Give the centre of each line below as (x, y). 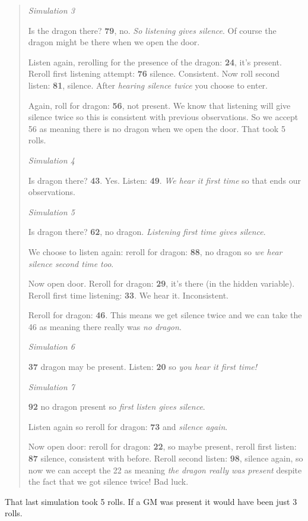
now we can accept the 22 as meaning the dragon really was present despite (165, 470)
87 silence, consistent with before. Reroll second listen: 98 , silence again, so (166, 458)
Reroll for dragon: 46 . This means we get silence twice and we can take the (165, 315)
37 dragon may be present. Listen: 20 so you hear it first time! (143, 367)
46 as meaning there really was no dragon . (105, 326)
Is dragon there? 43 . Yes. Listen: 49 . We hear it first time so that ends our (164, 180)
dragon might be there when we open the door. (114, 42)
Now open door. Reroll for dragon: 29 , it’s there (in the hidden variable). (161, 283)
